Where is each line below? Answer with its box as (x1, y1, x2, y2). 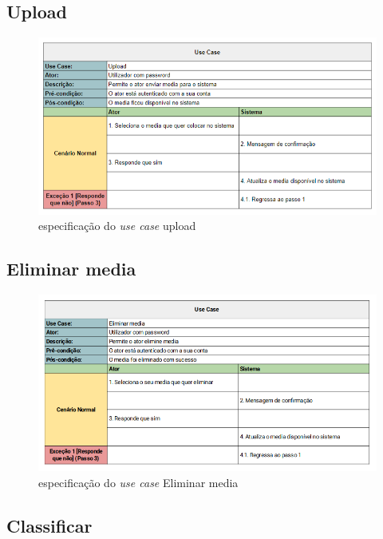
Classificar (6, 513, 93, 537)
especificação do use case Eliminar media (38, 474, 239, 490)
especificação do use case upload (38, 217, 196, 234)
